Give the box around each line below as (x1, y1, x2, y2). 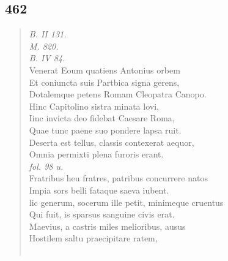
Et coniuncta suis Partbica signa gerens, (29, 75, 180, 88)
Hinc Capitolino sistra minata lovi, (29, 99, 159, 112)
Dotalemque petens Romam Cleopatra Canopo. (29, 88, 207, 100)
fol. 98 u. (29, 159, 64, 172)
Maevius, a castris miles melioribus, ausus (29, 219, 186, 232)
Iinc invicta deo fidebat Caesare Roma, (29, 112, 175, 124)
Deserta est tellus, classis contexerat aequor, (29, 135, 194, 148)
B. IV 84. (29, 51, 65, 64)
